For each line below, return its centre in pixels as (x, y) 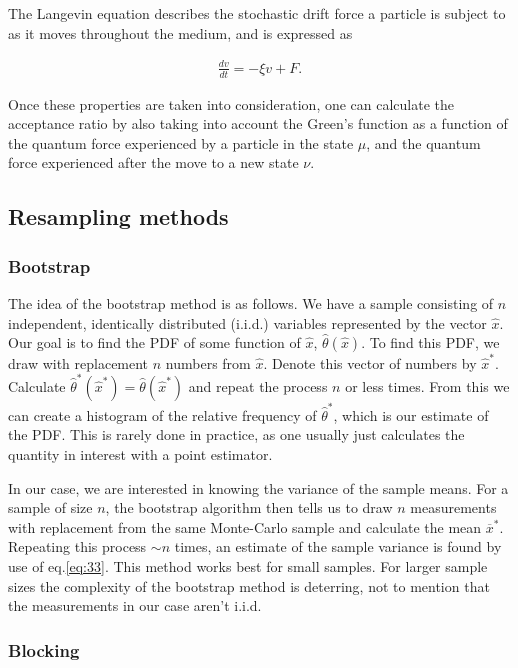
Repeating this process (77, 546)
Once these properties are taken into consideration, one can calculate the (231, 103)
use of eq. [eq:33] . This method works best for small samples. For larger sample (248, 566)
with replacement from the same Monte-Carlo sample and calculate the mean (245, 526)
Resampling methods (118, 216)
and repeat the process (258, 386)
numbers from (208, 362)
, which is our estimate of (411, 414)
